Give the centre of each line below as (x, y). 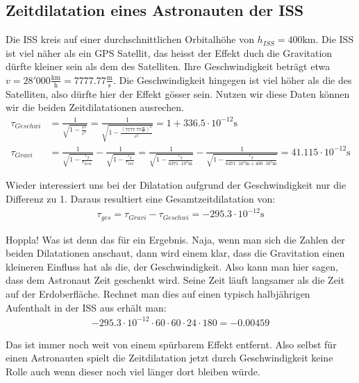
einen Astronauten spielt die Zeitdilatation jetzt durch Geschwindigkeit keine (169, 358)
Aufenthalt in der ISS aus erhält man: (86, 307)
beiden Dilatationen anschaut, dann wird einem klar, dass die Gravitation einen (175, 253)
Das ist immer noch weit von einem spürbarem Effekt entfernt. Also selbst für (171, 344)
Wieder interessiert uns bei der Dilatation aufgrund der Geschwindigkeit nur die (176, 185)
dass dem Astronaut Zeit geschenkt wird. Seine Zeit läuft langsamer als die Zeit (175, 280)
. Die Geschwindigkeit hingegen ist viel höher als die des (232, 79)
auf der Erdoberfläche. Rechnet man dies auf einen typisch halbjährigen (158, 294)
